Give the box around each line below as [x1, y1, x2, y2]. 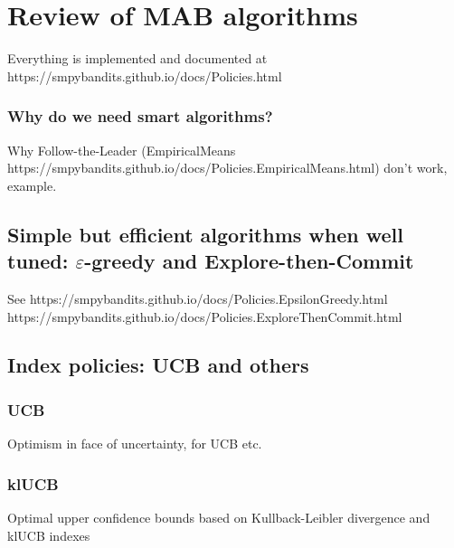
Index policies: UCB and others [7, 351, 309, 379]
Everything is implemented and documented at [7, 49, 268, 68]
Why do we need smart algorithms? [7, 105, 273, 128]
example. [7, 175, 57, 194]
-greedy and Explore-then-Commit [84, 247, 414, 275]
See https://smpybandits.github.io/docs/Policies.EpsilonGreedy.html [7, 288, 388, 307]
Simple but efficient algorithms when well [7, 220, 403, 248]
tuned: [7, 247, 69, 275]
